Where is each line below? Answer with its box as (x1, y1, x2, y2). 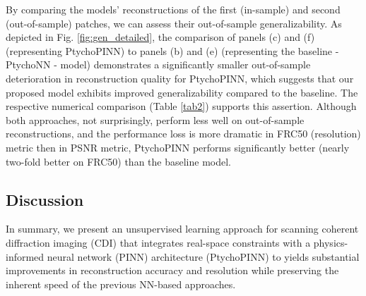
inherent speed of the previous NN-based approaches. (6, 276, 236, 291)
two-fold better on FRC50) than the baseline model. (6, 154, 232, 168)
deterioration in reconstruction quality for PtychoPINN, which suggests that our (6, 70, 354, 85)
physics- (313, 235, 348, 249)
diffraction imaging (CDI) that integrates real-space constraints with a (6, 235, 311, 249)
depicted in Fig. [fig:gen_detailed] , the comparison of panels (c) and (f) (6, 30, 315, 44)
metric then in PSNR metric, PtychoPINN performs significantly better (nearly (6, 140, 350, 154)
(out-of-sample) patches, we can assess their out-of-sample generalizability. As (6, 16, 342, 30)
